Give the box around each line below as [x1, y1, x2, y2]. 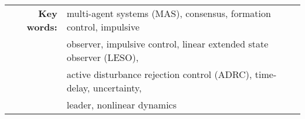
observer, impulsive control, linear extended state [66, 37, 269, 50]
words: [26, 20, 57, 33]
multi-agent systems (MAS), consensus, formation [66, 6, 271, 20]
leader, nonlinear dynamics [66, 98, 177, 111]
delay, [66, 81, 90, 94]
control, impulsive [66, 20, 140, 33]
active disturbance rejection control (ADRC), [66, 67, 252, 81]
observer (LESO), [66, 50, 139, 64]
